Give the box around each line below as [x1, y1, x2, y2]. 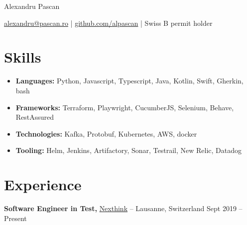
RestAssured [15, 112, 54, 122]
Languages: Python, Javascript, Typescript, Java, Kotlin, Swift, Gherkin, [15, 75, 244, 86]
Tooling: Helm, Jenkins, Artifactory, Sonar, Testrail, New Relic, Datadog [15, 145, 242, 155]
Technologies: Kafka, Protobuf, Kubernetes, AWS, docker [15, 128, 197, 139]
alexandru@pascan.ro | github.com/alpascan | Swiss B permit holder [4, 17, 213, 28]
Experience [4, 174, 82, 195]
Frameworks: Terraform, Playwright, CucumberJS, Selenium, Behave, [15, 102, 234, 112]
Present [4, 213, 27, 223]
